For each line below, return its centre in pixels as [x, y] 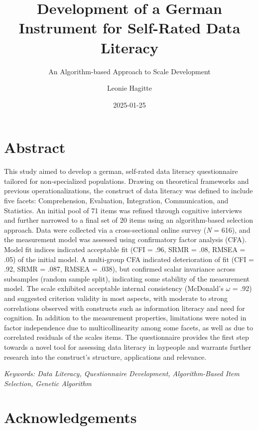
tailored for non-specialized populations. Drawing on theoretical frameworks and [127, 181]
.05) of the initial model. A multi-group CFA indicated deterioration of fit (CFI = [129, 259]
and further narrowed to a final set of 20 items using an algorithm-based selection [129, 220]
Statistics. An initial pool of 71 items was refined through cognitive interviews [123, 210]
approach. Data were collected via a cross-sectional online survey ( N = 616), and [127, 229]
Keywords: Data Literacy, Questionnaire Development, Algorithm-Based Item [122, 373]
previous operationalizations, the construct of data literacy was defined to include [129, 191]
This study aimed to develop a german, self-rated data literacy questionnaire [121, 171]
